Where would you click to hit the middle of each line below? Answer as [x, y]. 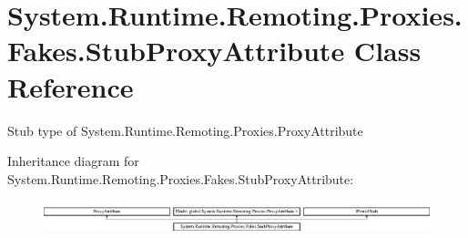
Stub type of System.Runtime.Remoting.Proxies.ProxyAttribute [185, 130]
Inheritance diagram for [73, 161]
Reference [71, 86]
